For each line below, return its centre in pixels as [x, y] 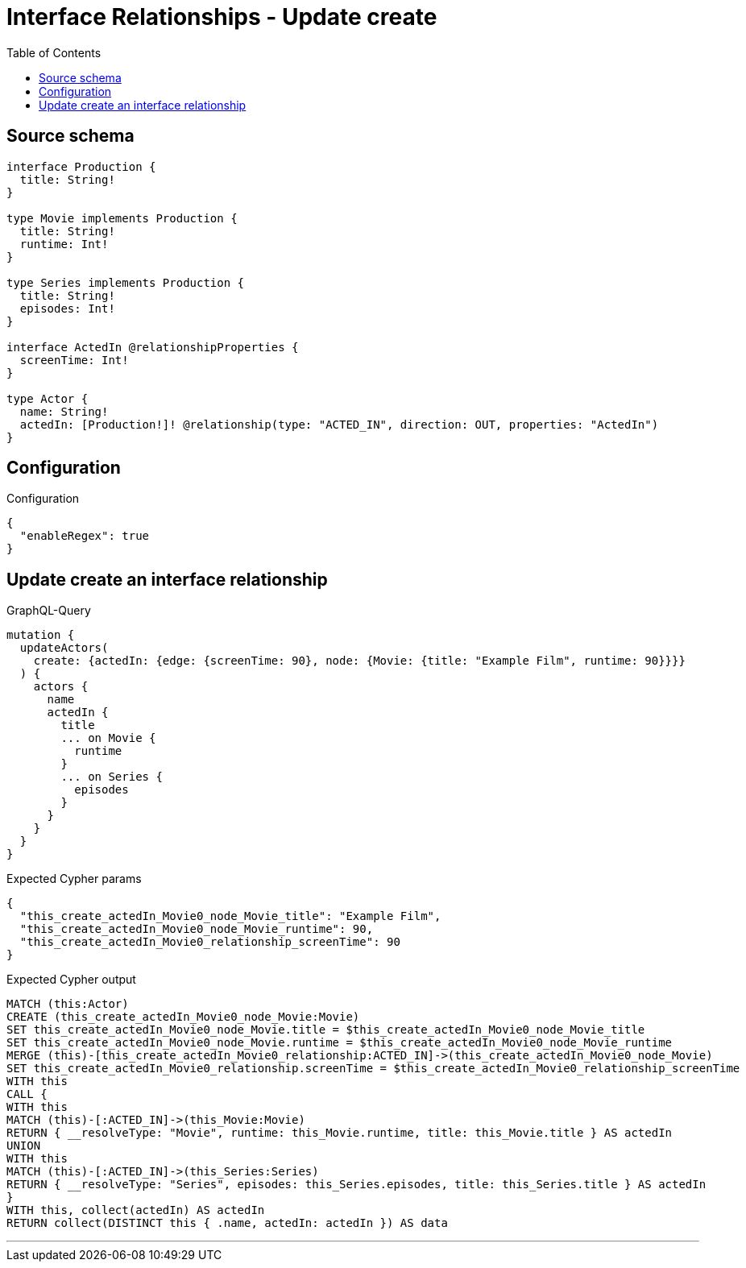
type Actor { [48, 398]
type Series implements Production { [126, 282]
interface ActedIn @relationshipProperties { [153, 347]
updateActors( [64, 648]
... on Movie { [108, 738]
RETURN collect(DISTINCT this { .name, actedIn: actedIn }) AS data [227, 1223]
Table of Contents [54, 52]
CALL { [27, 1094]
